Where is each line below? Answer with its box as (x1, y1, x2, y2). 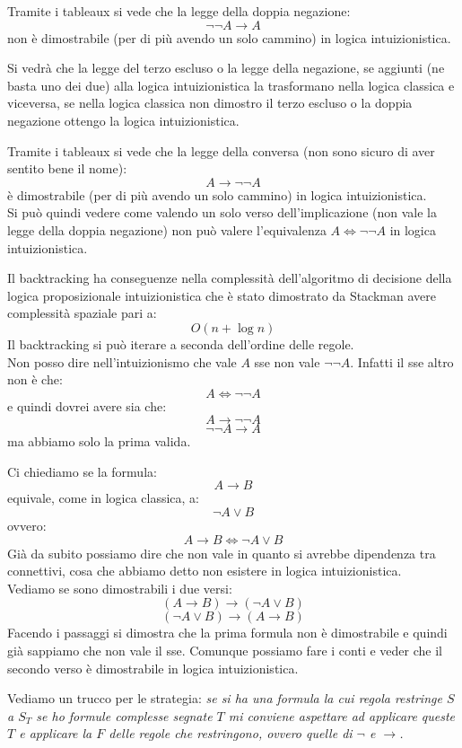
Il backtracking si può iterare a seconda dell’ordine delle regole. (7, 334, 354, 353)
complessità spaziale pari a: (7, 304, 157, 322)
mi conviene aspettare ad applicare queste (228, 706, 456, 725)
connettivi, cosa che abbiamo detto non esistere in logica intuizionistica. (7, 561, 402, 580)
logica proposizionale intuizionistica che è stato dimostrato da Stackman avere (7, 286, 436, 304)
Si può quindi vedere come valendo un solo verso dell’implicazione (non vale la (7, 203, 437, 222)
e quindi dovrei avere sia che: (7, 396, 167, 415)
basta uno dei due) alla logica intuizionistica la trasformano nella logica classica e (7, 75, 455, 94)
